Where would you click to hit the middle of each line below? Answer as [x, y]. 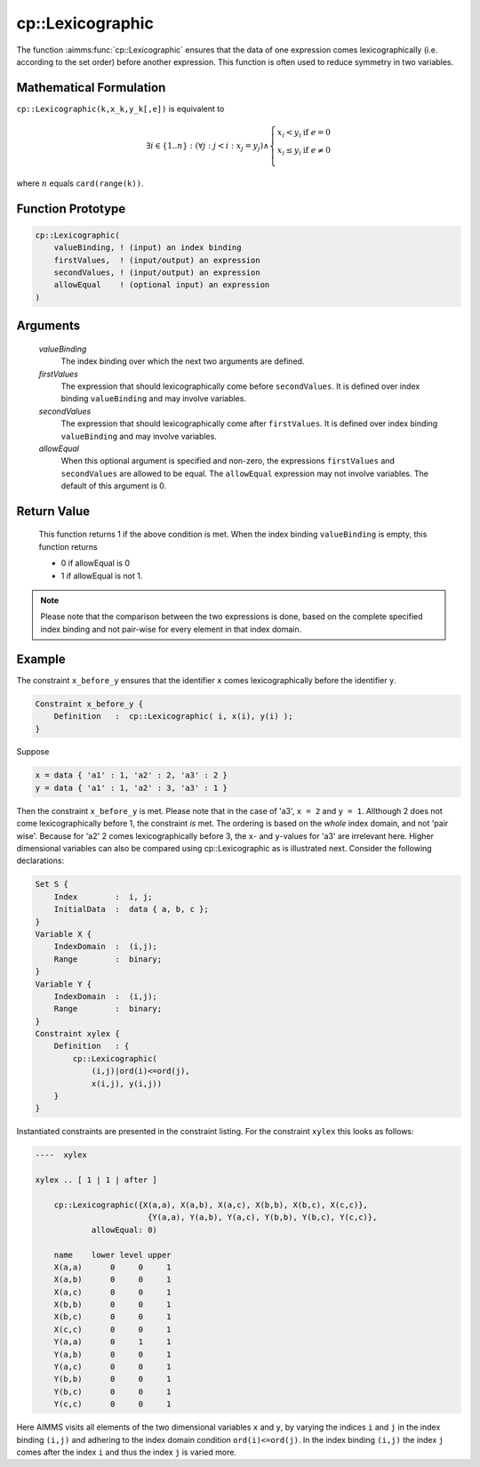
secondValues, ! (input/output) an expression [157, 273]
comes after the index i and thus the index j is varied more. [127, 1452]
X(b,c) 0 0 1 [113, 1317]
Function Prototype [71, 209]
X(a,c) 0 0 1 [113, 1292]
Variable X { [64, 934]
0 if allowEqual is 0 [96, 563]
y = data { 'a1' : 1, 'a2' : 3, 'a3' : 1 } [132, 788]
